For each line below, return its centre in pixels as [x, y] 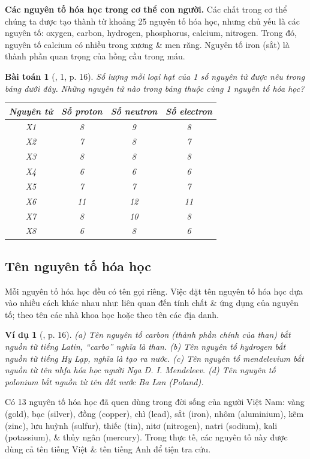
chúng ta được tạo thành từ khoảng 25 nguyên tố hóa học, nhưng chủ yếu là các [152, 21]
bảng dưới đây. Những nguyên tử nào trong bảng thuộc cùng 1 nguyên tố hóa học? [155, 88]
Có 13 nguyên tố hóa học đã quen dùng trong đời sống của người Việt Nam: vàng [155, 402]
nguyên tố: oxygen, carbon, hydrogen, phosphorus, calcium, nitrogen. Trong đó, [151, 33]
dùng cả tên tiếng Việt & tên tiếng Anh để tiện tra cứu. [108, 448]
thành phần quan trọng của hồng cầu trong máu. [95, 56]
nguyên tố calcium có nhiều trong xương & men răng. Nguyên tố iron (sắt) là [147, 44]
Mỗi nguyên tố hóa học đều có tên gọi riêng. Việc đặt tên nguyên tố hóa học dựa [154, 291]
